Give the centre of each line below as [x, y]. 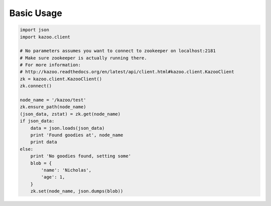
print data [44, 142]
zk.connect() [36, 86]
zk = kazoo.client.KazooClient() [61, 79]
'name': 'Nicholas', [66, 170]
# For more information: [50, 65]
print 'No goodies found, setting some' [81, 156]
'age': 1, [53, 177]
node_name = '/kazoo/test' [53, 100]
